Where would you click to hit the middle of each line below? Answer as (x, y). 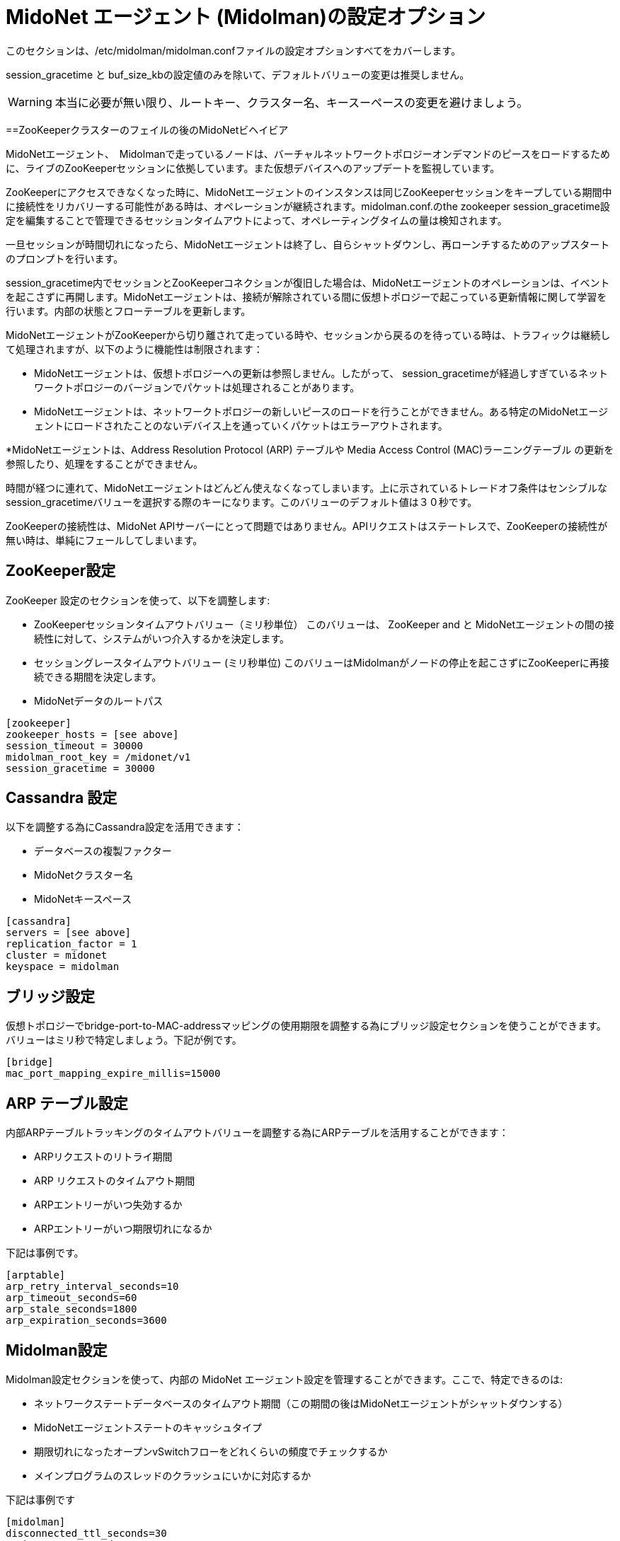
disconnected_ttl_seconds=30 (86, 1533)
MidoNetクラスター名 (84, 875)
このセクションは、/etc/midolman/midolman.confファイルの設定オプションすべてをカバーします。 (234, 50)
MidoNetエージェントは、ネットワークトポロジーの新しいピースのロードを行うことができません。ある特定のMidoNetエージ (321, 411)
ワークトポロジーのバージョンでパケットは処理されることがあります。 (197, 387)
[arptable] (36, 1275)
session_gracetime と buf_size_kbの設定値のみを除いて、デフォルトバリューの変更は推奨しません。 (238, 74)
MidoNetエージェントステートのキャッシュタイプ (148, 1427)
